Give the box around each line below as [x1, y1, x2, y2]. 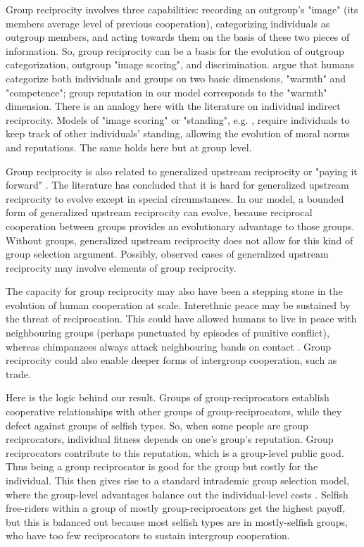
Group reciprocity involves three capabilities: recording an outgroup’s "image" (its [6, 2, 358, 16]
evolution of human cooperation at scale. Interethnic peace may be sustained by [6, 297, 351, 312]
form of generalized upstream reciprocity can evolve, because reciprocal [6, 205, 313, 220]
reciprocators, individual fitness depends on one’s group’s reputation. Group [6, 432, 334, 446]
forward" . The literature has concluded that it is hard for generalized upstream [6, 177, 349, 192]
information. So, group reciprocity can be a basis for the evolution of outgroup [6, 43, 344, 58]
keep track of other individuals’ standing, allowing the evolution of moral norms [6, 126, 350, 141]
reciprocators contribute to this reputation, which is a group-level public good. [6, 445, 344, 460]
